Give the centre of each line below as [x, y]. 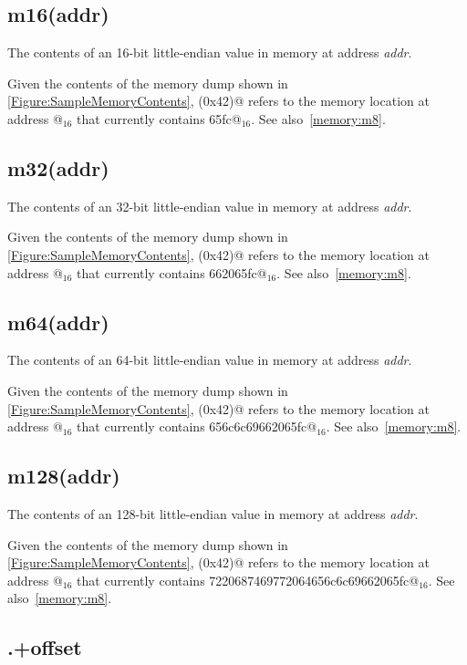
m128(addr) [64, 476]
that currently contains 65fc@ [159, 118]
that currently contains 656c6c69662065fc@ [197, 426]
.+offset [45, 647]
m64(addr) [58, 322]
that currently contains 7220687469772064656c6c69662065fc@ [248, 580]
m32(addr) [58, 167]
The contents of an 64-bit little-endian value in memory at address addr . [210, 360]
